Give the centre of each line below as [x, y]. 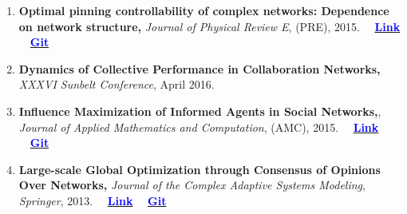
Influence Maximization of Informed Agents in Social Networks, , [200, 111]
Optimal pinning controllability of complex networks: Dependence [204, 10]
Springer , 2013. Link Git [93, 200]
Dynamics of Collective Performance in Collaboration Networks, [200, 68]
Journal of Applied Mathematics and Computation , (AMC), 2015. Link [199, 127]
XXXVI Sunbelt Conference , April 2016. [117, 84]
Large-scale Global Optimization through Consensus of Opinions [200, 169]
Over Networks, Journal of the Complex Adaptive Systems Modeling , [192, 185]
